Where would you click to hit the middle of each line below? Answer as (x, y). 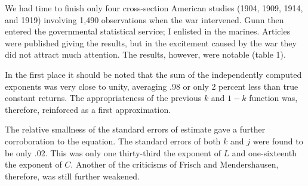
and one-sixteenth (264, 152)
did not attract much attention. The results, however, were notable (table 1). (145, 54)
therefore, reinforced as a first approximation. (88, 109)
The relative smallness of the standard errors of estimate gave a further (135, 129)
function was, (273, 98)
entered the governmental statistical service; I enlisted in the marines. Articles (148, 31)
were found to (278, 141)
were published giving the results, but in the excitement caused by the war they (151, 42)
